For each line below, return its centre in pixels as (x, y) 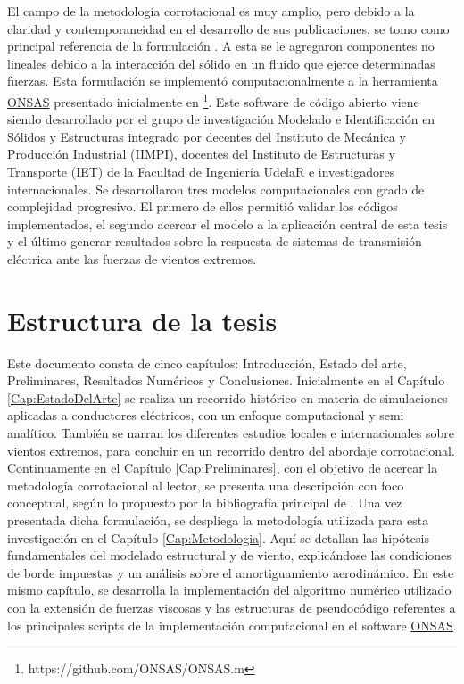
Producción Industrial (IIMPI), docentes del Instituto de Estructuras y (201, 154)
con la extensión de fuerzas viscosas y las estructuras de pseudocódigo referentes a (232, 607)
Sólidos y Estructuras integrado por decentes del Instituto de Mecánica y (207, 136)
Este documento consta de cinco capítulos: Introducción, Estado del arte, (207, 363)
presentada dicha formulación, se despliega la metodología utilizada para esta (218, 520)
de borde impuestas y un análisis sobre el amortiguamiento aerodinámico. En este (231, 572)
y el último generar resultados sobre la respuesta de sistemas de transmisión (215, 241)
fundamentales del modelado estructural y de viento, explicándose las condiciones (229, 555)
